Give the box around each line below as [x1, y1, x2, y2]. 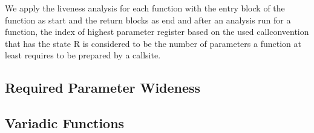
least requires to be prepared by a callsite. [5, 49, 161, 61]
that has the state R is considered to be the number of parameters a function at [5, 37, 301, 49]
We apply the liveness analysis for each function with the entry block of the [5, 2, 285, 14]
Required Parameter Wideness [5, 78, 201, 97]
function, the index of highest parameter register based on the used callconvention [5, 25, 309, 38]
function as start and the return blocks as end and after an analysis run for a [5, 13, 291, 26]
